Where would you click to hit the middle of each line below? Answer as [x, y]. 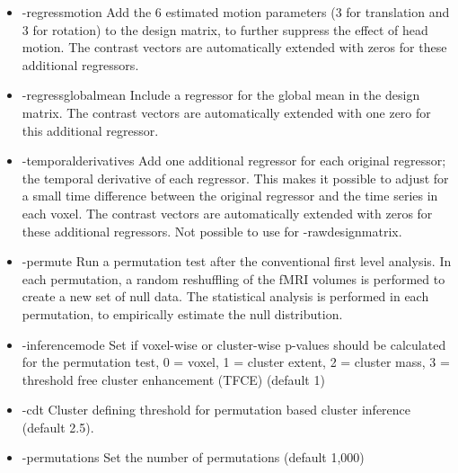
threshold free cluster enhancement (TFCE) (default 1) [173, 379]
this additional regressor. [90, 130]
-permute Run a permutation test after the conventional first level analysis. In [237, 261]
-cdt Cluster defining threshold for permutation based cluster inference [216, 410]
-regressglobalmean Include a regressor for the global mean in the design [221, 95]
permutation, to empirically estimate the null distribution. [182, 313]
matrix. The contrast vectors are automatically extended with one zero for [226, 112]
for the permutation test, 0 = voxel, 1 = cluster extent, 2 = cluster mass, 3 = [236, 362]
